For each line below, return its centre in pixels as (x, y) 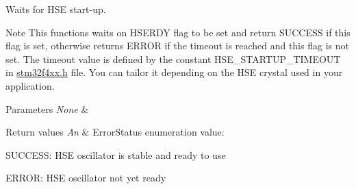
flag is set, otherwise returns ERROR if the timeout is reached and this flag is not (177, 46)
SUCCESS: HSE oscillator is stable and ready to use (116, 154)
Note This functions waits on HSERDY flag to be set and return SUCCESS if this (178, 32)
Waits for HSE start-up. (56, 9)
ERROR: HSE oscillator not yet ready (86, 178)
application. (30, 85)
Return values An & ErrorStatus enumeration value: (115, 132)
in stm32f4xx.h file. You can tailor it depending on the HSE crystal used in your (174, 72)
